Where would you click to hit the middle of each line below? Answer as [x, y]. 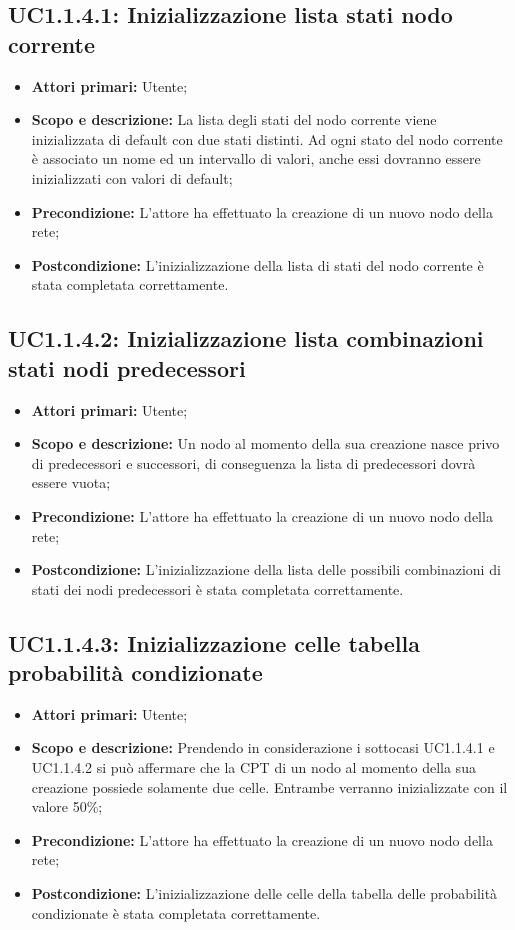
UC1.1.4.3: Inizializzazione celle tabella [214, 642]
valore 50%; [67, 806]
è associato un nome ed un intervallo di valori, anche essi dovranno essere [256, 158]
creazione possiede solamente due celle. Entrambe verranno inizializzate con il [269, 786]
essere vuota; [71, 482]
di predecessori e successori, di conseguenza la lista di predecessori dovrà [253, 462]
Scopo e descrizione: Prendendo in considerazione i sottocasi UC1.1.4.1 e [263, 747]
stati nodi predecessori [127, 367]
